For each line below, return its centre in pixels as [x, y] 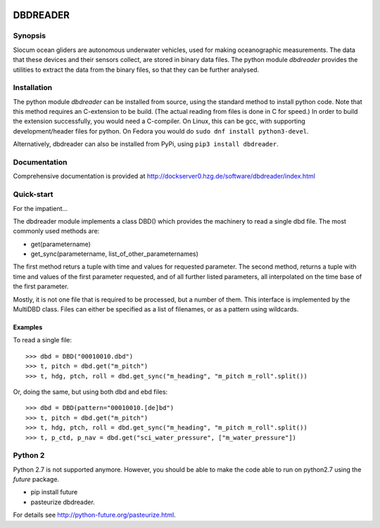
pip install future [54, 492]
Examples [28, 328]
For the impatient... [40, 208]
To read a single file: [43, 340]
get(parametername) [61, 244]
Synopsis [29, 36]
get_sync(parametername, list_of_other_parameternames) [114, 254]
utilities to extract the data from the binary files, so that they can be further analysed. [136, 70]
